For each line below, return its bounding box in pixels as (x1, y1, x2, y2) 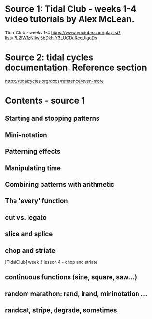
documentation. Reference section (5, 62, 147, 73)
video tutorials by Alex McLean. (5, 14, 135, 25)
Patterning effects (5, 147, 61, 156)
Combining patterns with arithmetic (5, 180, 115, 189)
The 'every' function (5, 197, 68, 205)
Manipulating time (5, 164, 61, 172)
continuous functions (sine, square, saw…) (5, 273, 138, 282)
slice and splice (5, 230, 53, 238)
